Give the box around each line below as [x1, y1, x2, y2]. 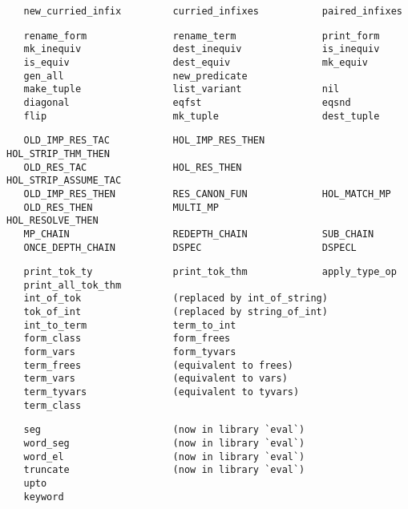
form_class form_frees [23, 333, 231, 345]
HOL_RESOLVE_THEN [6, 215, 99, 227]
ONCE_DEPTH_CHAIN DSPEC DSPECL [23, 241, 357, 253]
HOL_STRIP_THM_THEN [6, 147, 110, 160]
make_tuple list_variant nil [23, 83, 340, 95]
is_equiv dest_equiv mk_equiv [23, 56, 369, 68]
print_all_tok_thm [23, 279, 122, 291]
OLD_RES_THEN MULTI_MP [23, 201, 219, 213]
